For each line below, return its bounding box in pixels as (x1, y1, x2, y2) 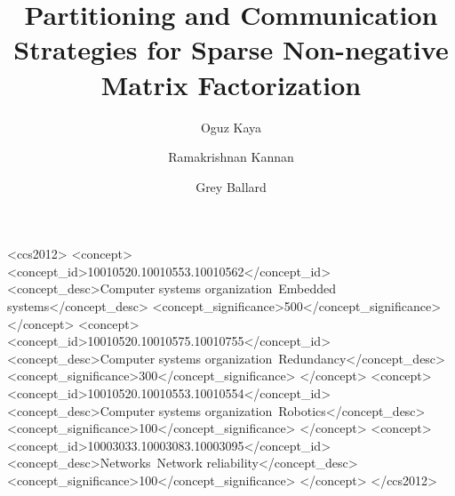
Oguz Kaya (200, 117, 262, 136)
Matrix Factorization (100, 66, 362, 102)
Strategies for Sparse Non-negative (13, 31, 449, 68)
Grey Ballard (196, 177, 267, 196)
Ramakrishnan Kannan (168, 148, 294, 166)
